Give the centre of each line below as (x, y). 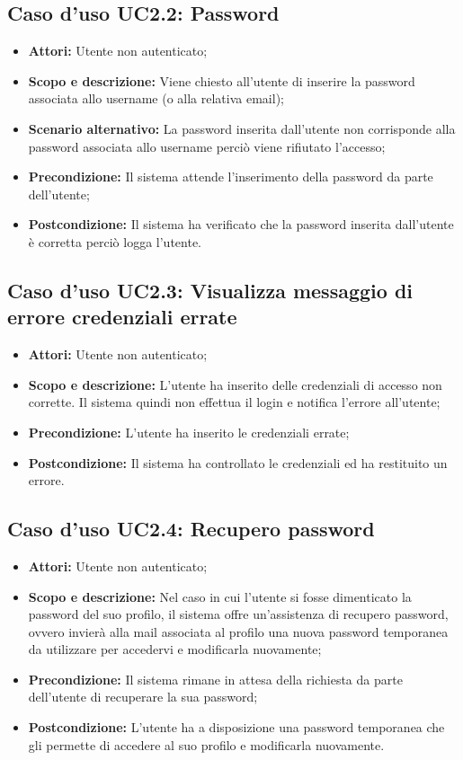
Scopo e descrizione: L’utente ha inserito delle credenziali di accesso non (235, 384)
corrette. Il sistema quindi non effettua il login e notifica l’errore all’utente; (234, 402)
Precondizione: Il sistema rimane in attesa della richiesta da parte (215, 679)
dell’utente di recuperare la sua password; (143, 697)
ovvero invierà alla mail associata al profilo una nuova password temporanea (238, 631)
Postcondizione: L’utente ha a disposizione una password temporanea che (236, 727)
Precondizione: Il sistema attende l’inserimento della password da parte (231, 177)
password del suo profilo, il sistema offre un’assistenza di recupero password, (238, 614)
